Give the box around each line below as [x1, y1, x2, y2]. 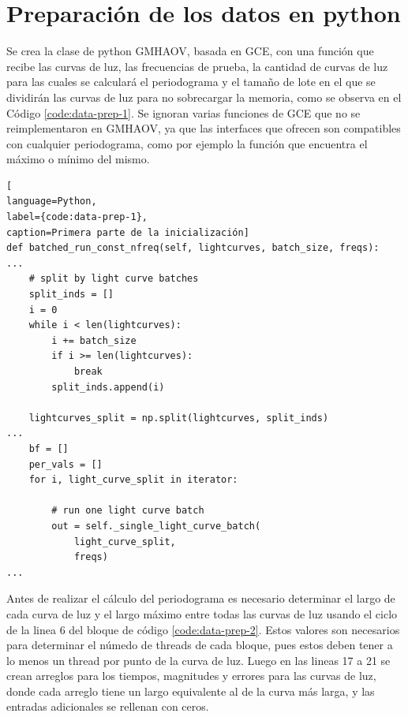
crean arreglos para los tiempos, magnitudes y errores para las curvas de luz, [6, 667, 376, 684]
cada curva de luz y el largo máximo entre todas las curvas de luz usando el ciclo [6, 605, 398, 622]
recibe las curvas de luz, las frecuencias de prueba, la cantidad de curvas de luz [6, 58, 388, 74]
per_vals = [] [28, 458, 103, 470]
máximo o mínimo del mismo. [6, 151, 150, 167]
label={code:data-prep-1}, [6, 211, 148, 223]
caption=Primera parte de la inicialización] [6, 226, 249, 238]
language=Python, [6, 196, 97, 207]
